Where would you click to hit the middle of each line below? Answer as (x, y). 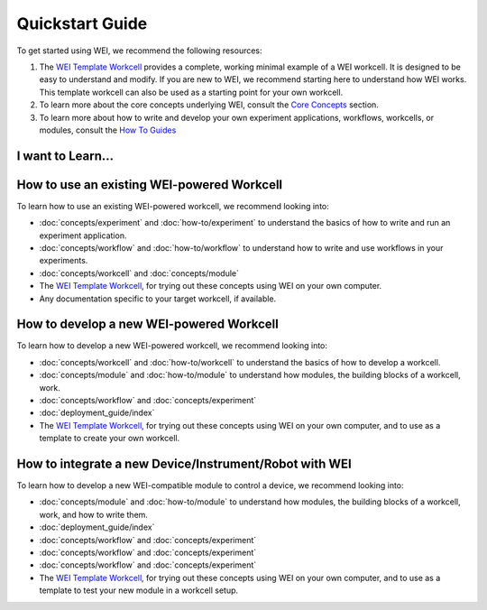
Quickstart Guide (82, 23)
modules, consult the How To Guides (108, 130)
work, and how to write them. (94, 514)
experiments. (64, 261)
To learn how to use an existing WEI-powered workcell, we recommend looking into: (173, 206)
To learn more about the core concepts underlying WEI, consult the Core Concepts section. (209, 105)
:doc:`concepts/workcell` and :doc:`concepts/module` (139, 273)
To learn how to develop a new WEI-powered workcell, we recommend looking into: (172, 346)
